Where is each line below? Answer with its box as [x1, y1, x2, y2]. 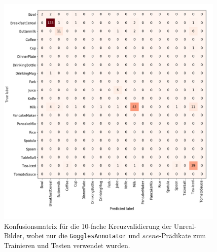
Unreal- [174, 220, 197, 231]
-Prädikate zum [159, 230, 206, 241]
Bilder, [4, 230, 25, 241]
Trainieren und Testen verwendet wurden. [4, 240, 130, 250]
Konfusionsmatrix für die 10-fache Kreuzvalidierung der [4, 220, 172, 231]
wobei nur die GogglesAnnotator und [26, 230, 140, 241]
